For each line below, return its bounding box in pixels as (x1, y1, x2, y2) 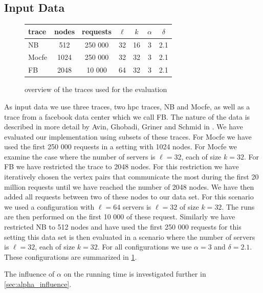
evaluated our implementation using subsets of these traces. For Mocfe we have (4, 131, 252, 142)
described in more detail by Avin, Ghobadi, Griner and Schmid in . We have (4, 121, 243, 132)
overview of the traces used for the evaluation (25, 84, 167, 95)
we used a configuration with (4, 201, 95, 212)
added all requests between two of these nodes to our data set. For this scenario (4, 191, 254, 202)
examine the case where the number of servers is (4, 151, 156, 162)
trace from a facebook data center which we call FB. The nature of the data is (4, 111, 250, 122)
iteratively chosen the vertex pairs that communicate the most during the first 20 (4, 171, 259, 182)
